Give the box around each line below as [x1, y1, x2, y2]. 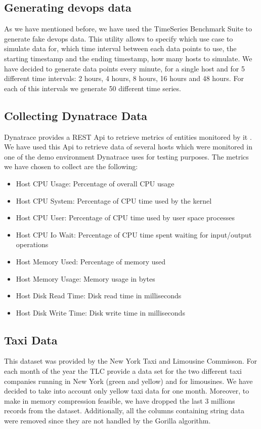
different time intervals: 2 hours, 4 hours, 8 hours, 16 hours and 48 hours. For [4, 73, 244, 84]
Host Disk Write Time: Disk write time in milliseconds [16, 307, 185, 318]
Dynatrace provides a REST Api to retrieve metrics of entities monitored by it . [4, 131, 252, 142]
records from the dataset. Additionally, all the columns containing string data [4, 405, 244, 416]
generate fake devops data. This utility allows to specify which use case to [4, 33, 233, 44]
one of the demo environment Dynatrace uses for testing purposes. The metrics [4, 151, 249, 162]
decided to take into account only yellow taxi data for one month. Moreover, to [4, 385, 249, 396]
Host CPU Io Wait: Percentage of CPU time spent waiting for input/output [16, 229, 252, 240]
